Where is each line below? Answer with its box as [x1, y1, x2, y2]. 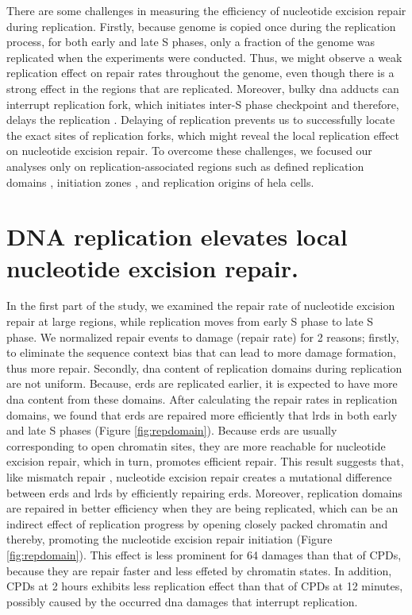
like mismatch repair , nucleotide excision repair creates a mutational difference [6, 468, 392, 485]
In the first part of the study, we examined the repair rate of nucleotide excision [6, 297, 395, 314]
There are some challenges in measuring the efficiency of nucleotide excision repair [6, 2, 406, 18]
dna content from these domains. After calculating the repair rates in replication [6, 391, 398, 407]
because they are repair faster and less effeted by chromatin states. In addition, [6, 562, 392, 578]
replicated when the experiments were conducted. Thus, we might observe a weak [6, 48, 402, 65]
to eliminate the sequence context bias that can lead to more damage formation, [6, 344, 396, 361]
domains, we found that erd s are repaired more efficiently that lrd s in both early [6, 406, 398, 423]
